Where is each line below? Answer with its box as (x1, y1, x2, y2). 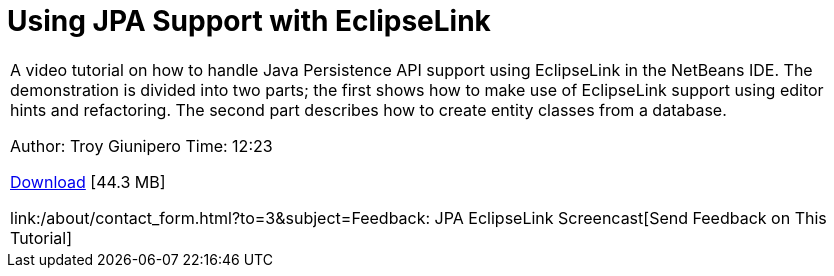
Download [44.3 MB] (10, 171, 166, 192)
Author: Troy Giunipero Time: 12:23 (10, 135, 273, 156)
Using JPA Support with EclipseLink (7, 4, 491, 38)
